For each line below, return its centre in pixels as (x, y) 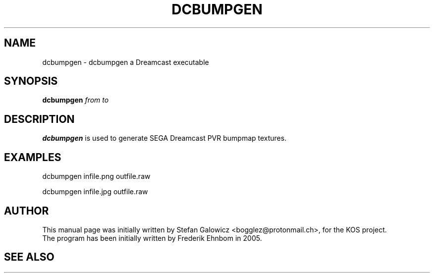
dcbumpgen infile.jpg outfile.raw (95, 192)
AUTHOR (27, 211)
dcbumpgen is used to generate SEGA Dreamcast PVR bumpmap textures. (164, 138)
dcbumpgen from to (76, 100)
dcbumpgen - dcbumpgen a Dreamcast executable (126, 62)
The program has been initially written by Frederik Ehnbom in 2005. (152, 238)
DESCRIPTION (39, 119)
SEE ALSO (29, 257)
